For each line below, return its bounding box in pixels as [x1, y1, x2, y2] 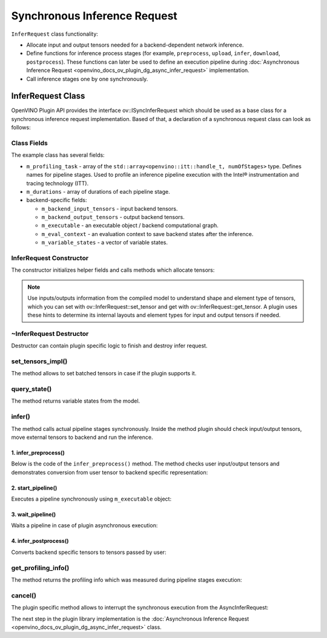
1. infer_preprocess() [11, 449, 65, 456]
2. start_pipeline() [11, 484, 58, 492]
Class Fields [11, 139, 48, 147]
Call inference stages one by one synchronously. [26, 75, 148, 82]
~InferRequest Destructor [11, 329, 89, 338]
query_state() [11, 384, 52, 393]
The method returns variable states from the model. [11, 397, 140, 405]
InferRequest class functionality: [11, 30, 98, 38]
